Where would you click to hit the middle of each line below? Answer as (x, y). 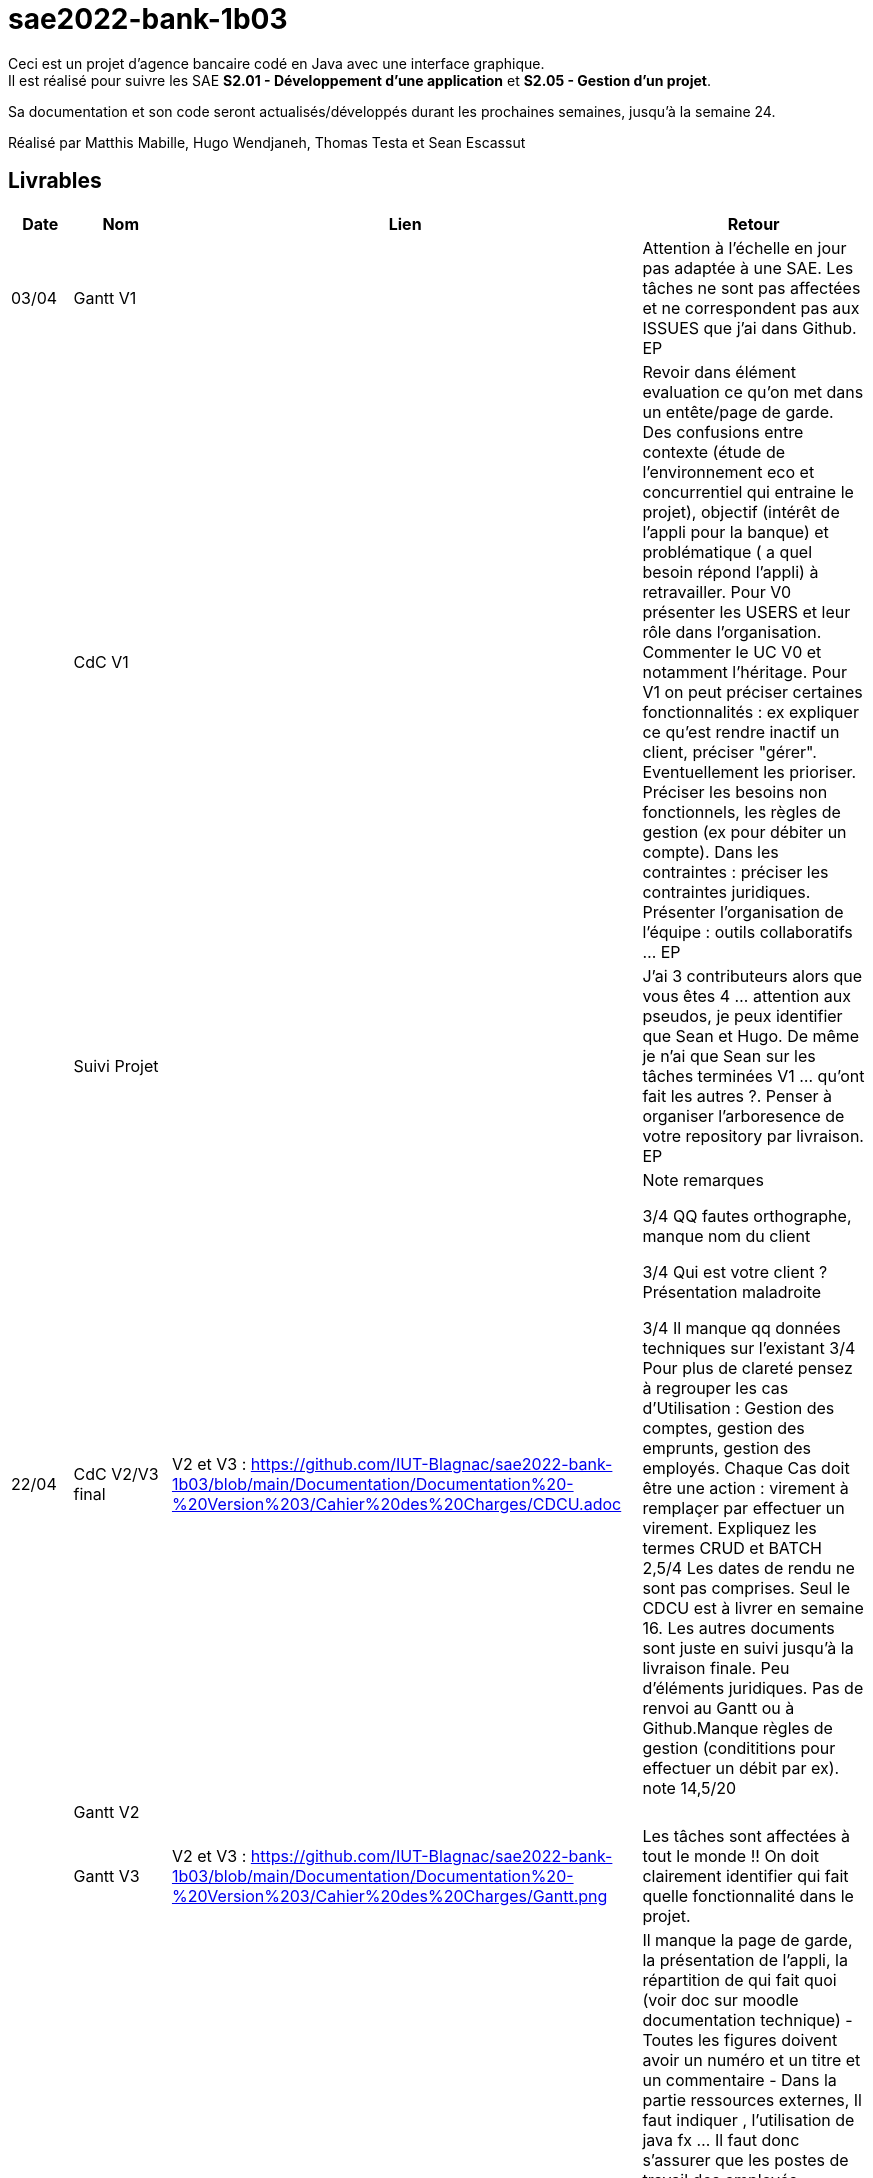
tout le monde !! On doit (731, 1855)
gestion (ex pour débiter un (744, 831)
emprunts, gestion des (726, 1447)
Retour (753, 223)
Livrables (55, 181)
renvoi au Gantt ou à (718, 1707)
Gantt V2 (106, 1811)
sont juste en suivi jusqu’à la (748, 1647)
